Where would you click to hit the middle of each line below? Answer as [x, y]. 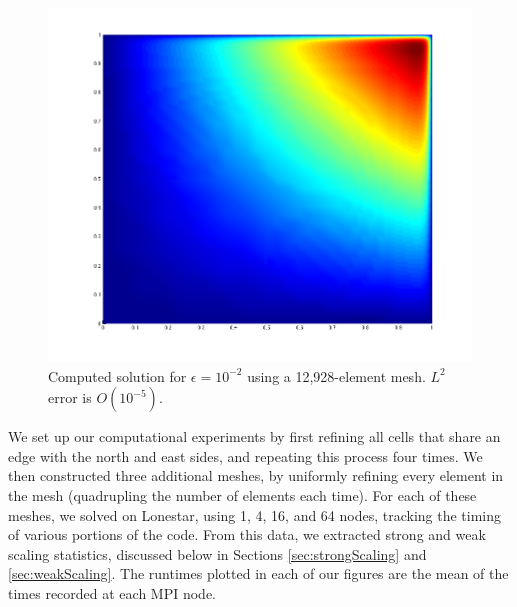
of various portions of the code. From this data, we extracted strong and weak [247, 534]
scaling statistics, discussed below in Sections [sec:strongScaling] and [217, 553]
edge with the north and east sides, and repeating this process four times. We [245, 455]
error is [70, 397]
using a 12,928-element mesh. [336, 375]
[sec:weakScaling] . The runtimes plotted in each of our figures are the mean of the [258, 573]
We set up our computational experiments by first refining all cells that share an [254, 436]
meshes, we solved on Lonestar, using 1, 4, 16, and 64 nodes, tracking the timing [255, 514]
